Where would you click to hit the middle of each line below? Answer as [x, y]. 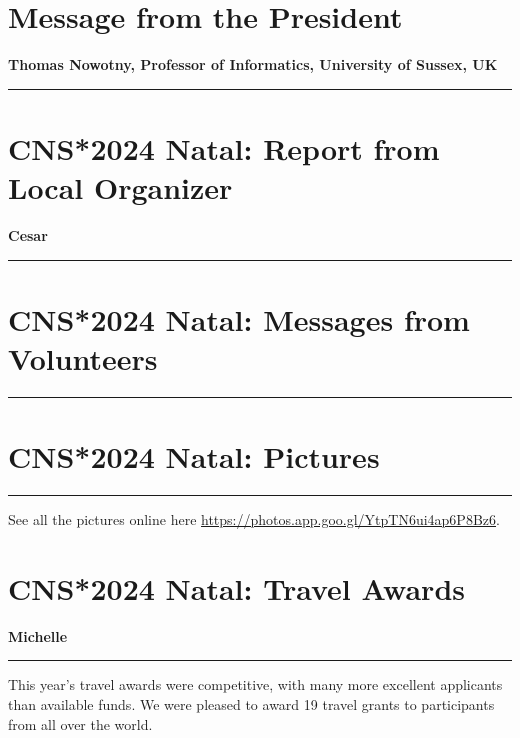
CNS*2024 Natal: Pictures [194, 456]
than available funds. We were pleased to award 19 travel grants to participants [251, 703]
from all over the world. [80, 723]
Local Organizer [120, 187]
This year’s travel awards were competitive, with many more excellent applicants [255, 684]
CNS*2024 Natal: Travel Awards [236, 587]
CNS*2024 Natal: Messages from [239, 318]
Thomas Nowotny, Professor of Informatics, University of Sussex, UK [253, 64]
